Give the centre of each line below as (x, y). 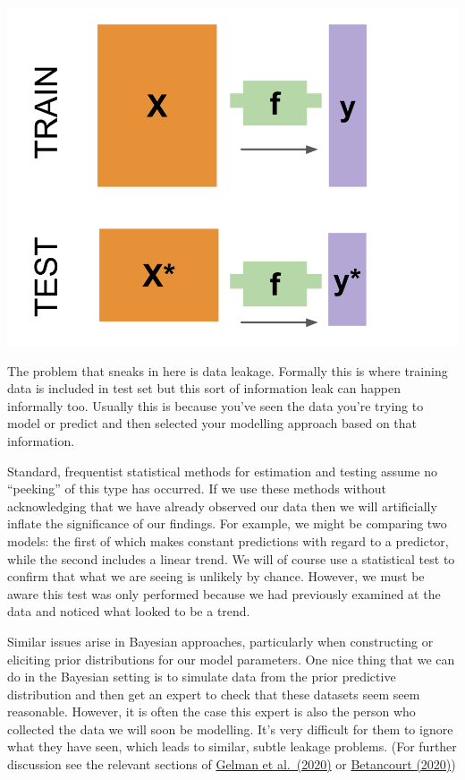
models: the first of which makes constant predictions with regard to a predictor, (228, 540)
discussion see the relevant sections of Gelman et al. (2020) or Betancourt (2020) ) (232, 764)
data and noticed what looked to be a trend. (129, 611)
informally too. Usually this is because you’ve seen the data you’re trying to (216, 405)
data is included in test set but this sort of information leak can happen (204, 388)
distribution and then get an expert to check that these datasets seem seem (214, 694)
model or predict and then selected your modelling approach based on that (212, 423)
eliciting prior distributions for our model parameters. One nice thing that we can (231, 659)
